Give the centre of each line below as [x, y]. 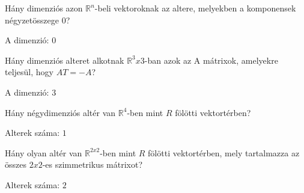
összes [16, 164]
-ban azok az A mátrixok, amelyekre [211, 60]
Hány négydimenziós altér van [60, 112]
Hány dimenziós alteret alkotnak [65, 60]
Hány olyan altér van [44, 152]
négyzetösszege [32, 20]
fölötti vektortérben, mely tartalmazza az [224, 152]
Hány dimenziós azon [44, 8]
